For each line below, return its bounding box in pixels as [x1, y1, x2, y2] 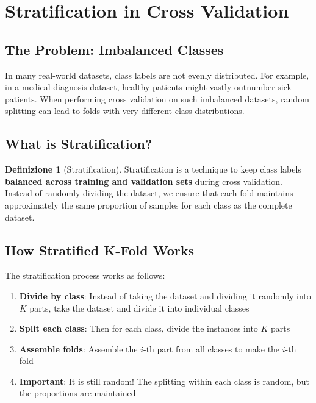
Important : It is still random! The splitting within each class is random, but [19, 374, 309, 387]
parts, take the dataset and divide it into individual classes [29, 301, 250, 314]
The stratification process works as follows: [5, 269, 165, 282]
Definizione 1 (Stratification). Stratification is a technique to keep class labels [5, 163, 301, 176]
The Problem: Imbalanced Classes [5, 40, 224, 59]
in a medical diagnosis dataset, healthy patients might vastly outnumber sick [5, 80, 292, 93]
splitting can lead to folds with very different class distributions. [5, 104, 245, 117]
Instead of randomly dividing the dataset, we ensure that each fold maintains [5, 187, 293, 199]
